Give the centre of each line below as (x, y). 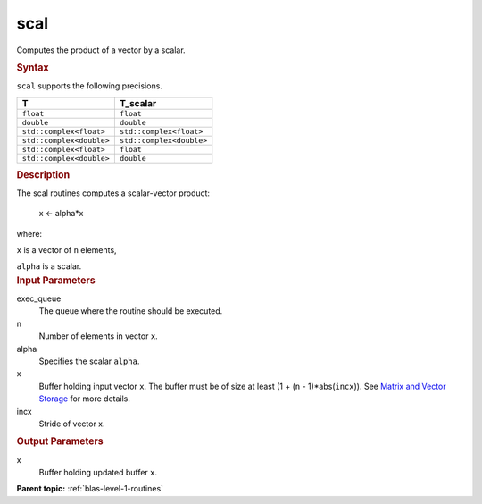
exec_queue (39, 298)
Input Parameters (56, 280)
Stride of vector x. (72, 424)
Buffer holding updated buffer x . (98, 473)
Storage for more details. (85, 399)
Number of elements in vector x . (98, 336)
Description (43, 174)
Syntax (33, 67)
